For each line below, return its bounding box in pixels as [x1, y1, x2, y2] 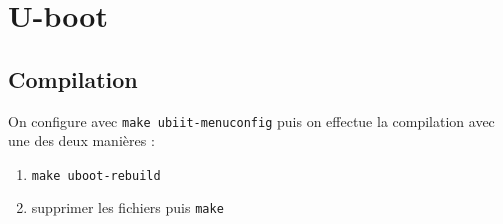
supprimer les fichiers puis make [31, 197, 224, 218]
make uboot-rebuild [31, 168, 161, 183]
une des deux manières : [8, 130, 155, 151]
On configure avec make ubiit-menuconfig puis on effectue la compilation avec [8, 110, 495, 131]
